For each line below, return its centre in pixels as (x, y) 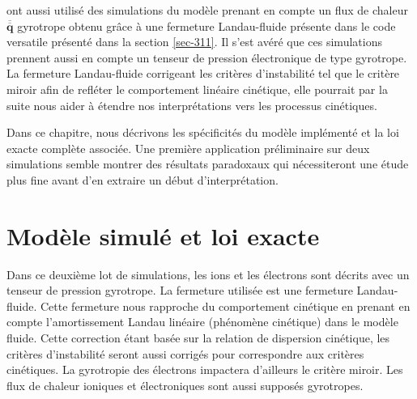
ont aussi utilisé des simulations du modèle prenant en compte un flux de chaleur (207, 10)
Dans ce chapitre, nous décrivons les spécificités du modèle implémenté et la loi (203, 132)
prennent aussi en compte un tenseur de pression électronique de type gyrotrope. (207, 57)
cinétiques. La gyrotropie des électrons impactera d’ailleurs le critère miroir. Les (205, 369)
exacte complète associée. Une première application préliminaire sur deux (188, 148)
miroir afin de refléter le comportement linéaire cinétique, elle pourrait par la (197, 89)
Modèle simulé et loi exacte (163, 235)
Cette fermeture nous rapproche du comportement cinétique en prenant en (226, 306)
